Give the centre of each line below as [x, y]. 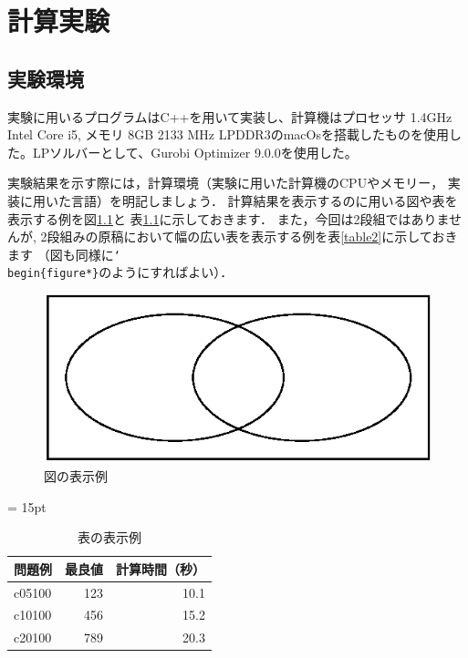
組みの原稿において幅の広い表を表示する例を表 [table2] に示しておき [259, 236]
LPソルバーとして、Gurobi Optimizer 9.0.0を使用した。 [195, 152]
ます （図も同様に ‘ [64, 254]
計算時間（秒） [161, 568]
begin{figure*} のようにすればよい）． [120, 272]
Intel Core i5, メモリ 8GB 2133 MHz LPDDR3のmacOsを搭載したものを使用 [228, 134]
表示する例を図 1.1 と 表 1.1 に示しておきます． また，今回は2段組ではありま [229, 218]
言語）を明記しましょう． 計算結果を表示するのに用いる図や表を [264, 200]
